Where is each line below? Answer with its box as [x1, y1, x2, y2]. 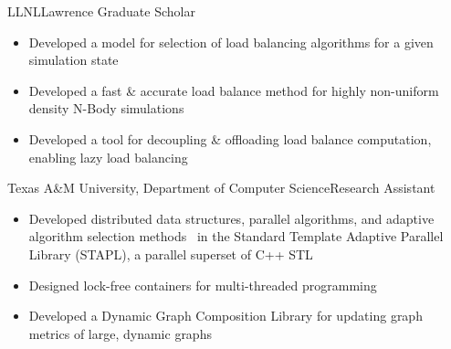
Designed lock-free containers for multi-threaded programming [28, 275, 377, 294]
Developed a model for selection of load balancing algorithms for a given [28, 32, 434, 51]
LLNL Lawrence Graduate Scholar [7, 2, 195, 20]
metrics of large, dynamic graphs [28, 323, 212, 343]
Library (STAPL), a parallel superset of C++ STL [28, 244, 313, 263]
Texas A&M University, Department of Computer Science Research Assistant [7, 178, 435, 197]
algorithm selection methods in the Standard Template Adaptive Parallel [28, 227, 444, 246]
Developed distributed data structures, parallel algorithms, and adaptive [28, 208, 435, 227]
